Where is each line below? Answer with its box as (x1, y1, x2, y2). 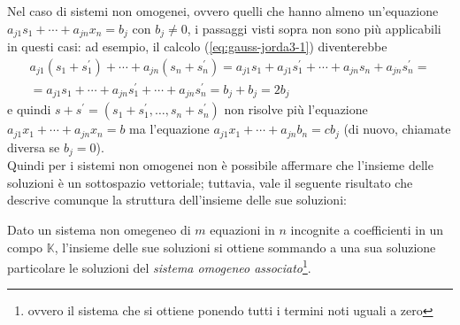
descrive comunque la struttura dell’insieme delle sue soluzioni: (7, 190, 347, 209)
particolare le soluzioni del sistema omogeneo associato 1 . (7, 256, 311, 276)
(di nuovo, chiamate (343, 120, 451, 138)
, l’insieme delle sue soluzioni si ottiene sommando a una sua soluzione (54, 237, 436, 256)
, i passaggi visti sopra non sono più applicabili (187, 19, 441, 37)
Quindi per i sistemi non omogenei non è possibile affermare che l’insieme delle (7, 156, 433, 174)
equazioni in (210, 220, 275, 238)
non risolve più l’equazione (224, 100, 368, 119)
